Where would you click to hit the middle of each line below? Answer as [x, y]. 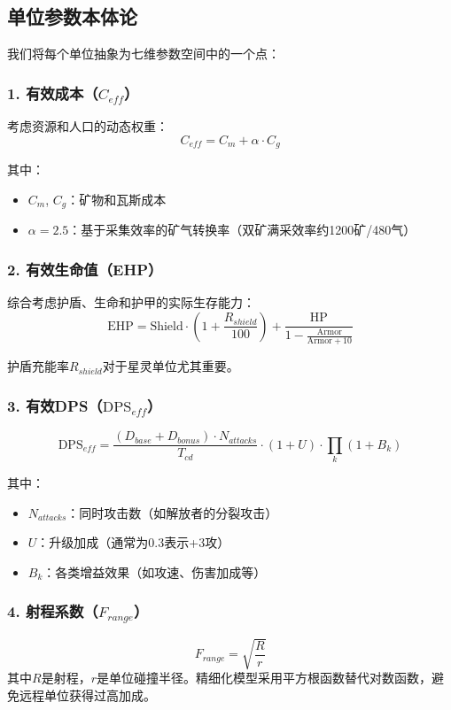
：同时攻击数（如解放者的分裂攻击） [172, 512]
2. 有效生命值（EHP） [85, 269]
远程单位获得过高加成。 [87, 695]
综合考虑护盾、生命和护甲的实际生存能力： [131, 301]
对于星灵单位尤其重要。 [171, 366]
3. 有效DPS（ [55, 405]
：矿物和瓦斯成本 [117, 199]
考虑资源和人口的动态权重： [88, 126]
